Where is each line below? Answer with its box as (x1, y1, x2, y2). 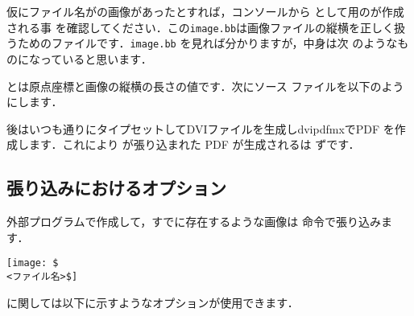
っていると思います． (39, 50, 152, 67)
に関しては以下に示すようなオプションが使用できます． (6, 293, 299, 310)
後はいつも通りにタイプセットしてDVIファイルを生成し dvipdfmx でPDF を (6, 120, 395, 137)
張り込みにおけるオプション (6, 175, 226, 200)
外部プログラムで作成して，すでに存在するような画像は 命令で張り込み (6, 213, 381, 230)
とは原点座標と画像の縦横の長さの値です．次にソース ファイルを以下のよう (6, 77, 404, 94)
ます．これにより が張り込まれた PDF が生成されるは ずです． (28, 136, 360, 153)
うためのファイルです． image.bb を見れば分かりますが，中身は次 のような (6, 35, 398, 51)
